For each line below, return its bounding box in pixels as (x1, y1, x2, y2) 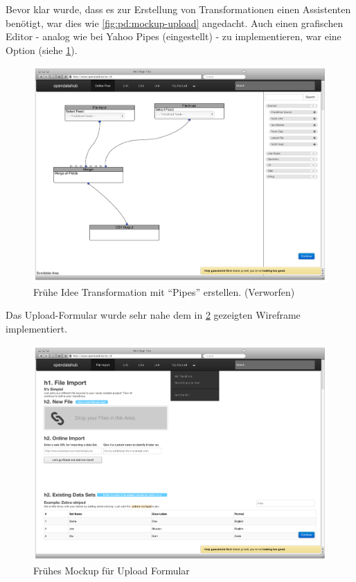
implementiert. (6, 321, 68, 335)
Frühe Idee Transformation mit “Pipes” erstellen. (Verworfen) (33, 284, 295, 299)
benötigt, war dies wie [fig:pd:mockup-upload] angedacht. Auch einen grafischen (6, 15, 344, 30)
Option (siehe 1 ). (6, 42, 78, 57)
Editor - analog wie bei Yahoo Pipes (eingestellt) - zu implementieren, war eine (6, 29, 341, 44)
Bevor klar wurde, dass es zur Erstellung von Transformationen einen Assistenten (6, 2, 351, 16)
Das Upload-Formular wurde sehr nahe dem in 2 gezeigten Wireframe (6, 308, 301, 322)
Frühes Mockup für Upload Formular (33, 563, 190, 578)
